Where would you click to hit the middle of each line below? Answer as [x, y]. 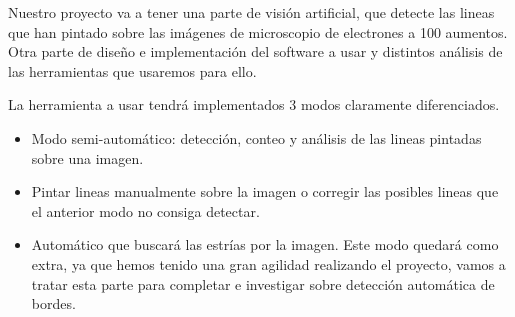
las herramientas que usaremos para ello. [132, 70]
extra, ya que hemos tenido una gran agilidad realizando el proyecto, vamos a [268, 263]
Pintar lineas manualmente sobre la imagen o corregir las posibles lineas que [265, 191]
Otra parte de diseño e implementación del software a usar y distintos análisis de [255, 51]
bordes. [53, 303]
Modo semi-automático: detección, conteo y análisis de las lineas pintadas [256, 137]
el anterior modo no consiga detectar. [145, 210]
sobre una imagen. [87, 157]
